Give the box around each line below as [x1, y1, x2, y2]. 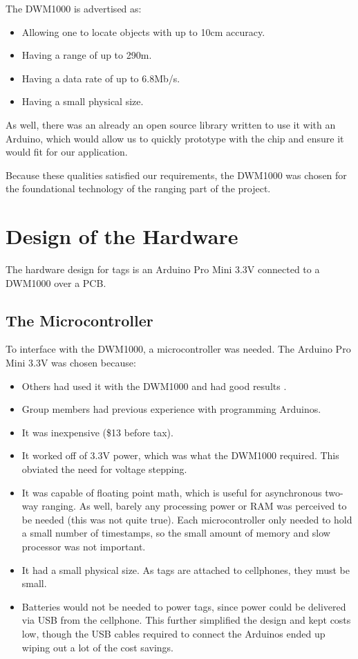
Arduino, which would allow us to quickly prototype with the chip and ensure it [6, 131, 344, 145]
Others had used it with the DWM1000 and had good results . [21, 378, 287, 393]
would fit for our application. [6, 145, 128, 159]
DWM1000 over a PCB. [6, 275, 106, 290]
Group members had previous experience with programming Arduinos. [21, 402, 321, 416]
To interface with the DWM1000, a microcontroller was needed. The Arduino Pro [6, 342, 351, 356]
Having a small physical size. [21, 94, 144, 109]
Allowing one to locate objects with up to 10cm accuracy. [21, 24, 265, 39]
